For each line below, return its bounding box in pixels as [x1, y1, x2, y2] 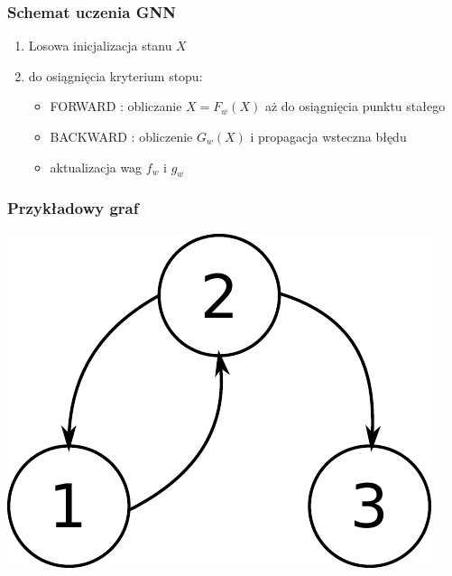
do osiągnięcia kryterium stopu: [28, 66, 203, 85]
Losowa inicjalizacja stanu [28, 36, 172, 55]
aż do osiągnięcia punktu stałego [264, 97, 446, 116]
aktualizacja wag [50, 157, 143, 176]
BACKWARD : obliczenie [50, 127, 193, 145]
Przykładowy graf [7, 197, 139, 219]
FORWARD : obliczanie [50, 97, 182, 116]
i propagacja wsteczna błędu [250, 127, 407, 145]
